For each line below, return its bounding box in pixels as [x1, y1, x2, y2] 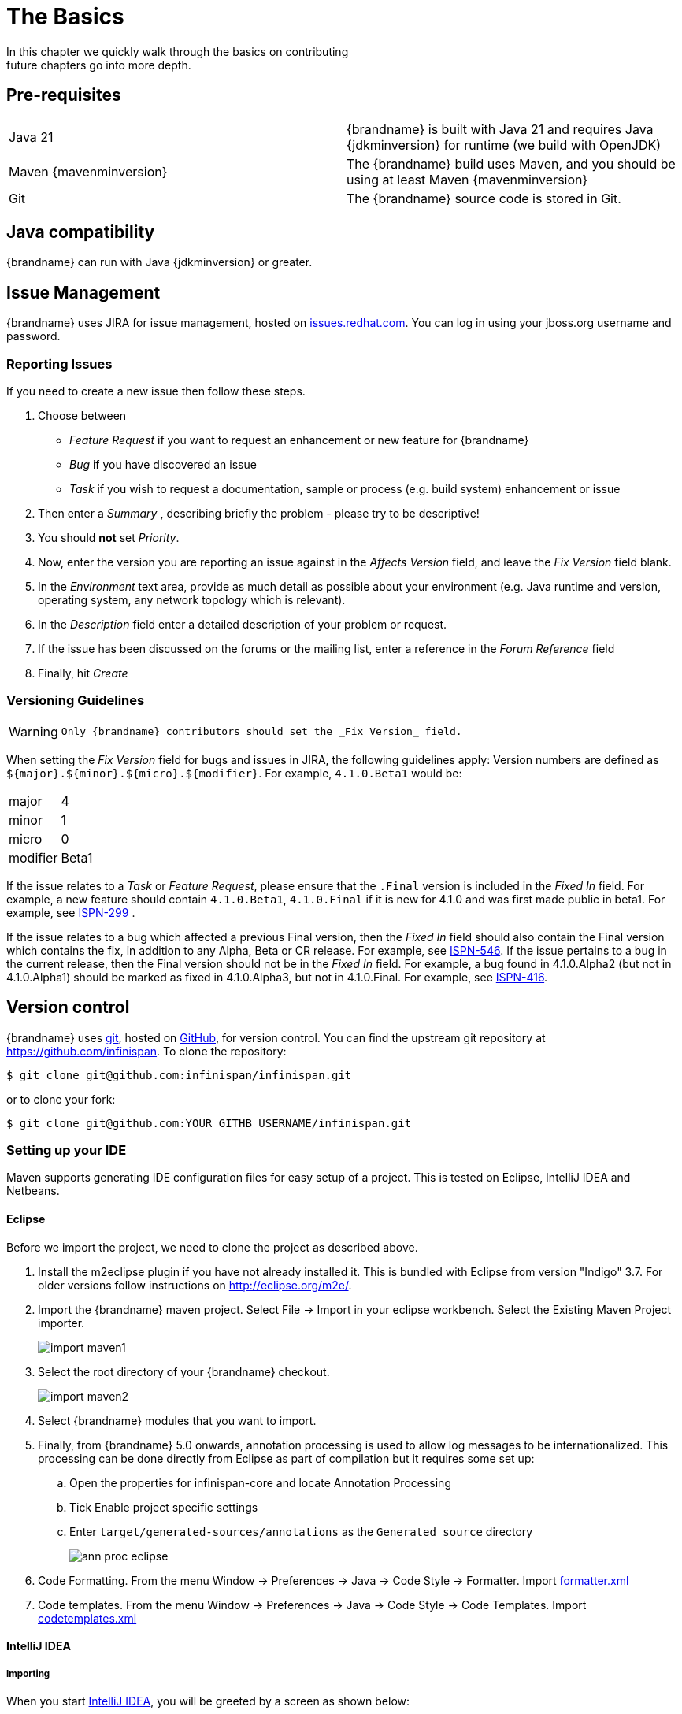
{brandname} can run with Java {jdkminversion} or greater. [6, 255, 313, 269]
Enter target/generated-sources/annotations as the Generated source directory [69, 1524, 533, 1538]
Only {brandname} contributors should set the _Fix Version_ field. [61, 725, 462, 738]
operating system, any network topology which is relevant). [38, 593, 346, 607]
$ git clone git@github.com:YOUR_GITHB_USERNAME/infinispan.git [6, 1116, 412, 1130]
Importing [6, 1668, 50, 1679]
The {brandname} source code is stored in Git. [347, 190, 621, 206]
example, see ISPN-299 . [6, 905, 135, 919]
